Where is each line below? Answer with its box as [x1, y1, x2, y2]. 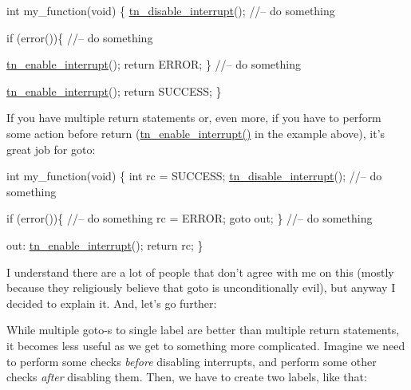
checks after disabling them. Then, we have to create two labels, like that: [6, 368, 367, 385]
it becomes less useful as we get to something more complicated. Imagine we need [6, 337, 405, 353]
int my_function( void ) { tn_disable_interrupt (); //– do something [6, 2, 335, 18]
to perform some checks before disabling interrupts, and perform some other [6, 353, 377, 369]
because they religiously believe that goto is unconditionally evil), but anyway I [6, 279, 396, 296]
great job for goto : [6, 140, 96, 157]
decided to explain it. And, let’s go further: [6, 294, 217, 311]
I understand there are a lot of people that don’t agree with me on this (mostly [6, 263, 394, 280]
